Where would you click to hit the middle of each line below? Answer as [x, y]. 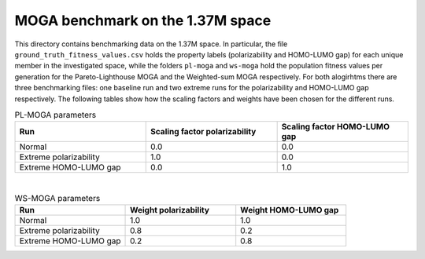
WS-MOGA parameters [57, 198]
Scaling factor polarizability [203, 132]
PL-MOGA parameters [55, 115]
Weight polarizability [170, 210]
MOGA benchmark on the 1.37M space [143, 20]
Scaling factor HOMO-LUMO [335, 127]
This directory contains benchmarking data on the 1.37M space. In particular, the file [151, 44]
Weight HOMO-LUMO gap [290, 210]
